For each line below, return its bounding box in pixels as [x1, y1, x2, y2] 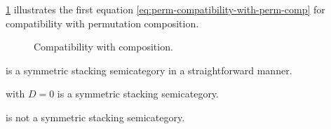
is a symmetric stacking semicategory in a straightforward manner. [6, 62, 292, 77]
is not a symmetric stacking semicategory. [6, 109, 185, 124]
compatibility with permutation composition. [6, 15, 199, 30]
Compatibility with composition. [34, 39, 173, 54]
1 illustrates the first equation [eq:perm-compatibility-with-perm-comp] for [6, 2, 325, 16]
